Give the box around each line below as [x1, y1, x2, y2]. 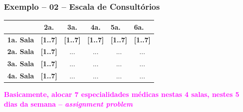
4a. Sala [7, 71, 34, 81]
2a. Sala [7, 46, 34, 56]
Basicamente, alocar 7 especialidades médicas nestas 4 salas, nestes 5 [4, 89, 240, 99]
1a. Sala [7, 34, 34, 44]
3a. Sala [7, 58, 34, 69]
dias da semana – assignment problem [4, 98, 133, 109]
